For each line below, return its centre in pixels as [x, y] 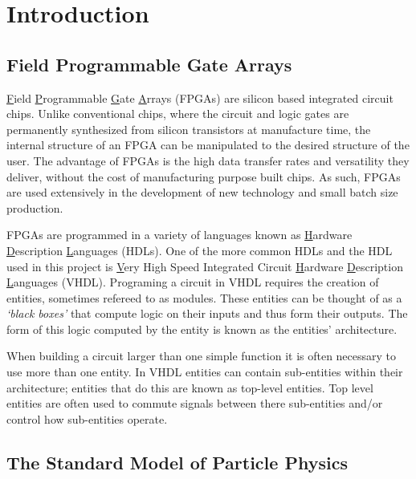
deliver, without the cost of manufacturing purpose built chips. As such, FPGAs [204, 176]
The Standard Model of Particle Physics [177, 462]
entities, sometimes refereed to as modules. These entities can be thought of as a [204, 297]
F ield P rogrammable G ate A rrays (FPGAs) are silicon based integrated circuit [200, 97]
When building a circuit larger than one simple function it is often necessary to [202, 356]
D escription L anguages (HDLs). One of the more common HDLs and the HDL [200, 250]
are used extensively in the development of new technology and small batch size [202, 192]
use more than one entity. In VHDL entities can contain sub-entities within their [205, 372]
